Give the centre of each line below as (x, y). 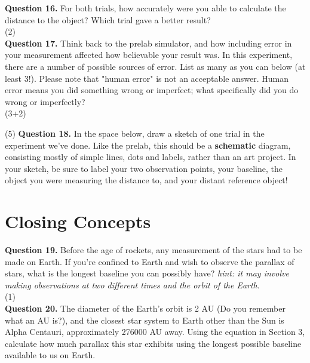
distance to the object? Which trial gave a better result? (108, 19)
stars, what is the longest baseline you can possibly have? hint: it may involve (147, 273)
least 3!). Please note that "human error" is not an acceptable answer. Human (147, 78)
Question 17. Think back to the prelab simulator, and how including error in (148, 43)
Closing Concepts (78, 221)
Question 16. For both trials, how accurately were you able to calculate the (145, 8)
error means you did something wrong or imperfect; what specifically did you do (152, 90)
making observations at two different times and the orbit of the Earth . (132, 284)
